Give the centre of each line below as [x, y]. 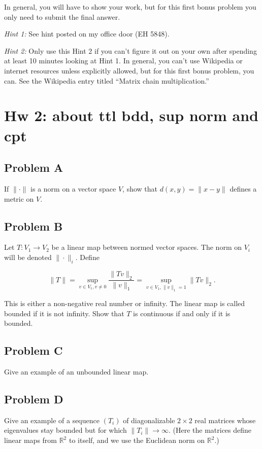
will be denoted [28, 257]
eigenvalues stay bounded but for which [65, 430]
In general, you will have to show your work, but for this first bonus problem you [130, 7]
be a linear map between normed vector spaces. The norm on [146, 247]
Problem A [34, 167]
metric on [19, 198]
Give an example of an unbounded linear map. [76, 372]
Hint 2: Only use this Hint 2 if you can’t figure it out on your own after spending [130, 50]
